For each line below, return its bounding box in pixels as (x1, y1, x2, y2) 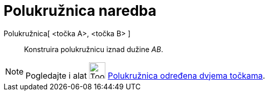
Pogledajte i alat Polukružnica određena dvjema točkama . (26, 70, 265, 81)
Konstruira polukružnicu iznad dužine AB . (24, 44, 163, 54)
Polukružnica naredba (4, 2, 156, 19)
